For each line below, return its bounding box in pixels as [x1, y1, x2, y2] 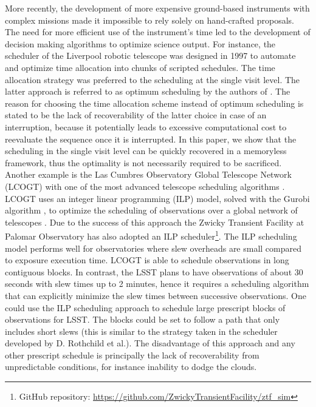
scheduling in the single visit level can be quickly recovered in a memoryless [5, 144, 287, 157]
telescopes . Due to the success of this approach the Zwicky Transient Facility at [5, 215, 304, 228]
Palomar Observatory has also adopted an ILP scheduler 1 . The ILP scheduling [5, 228, 297, 242]
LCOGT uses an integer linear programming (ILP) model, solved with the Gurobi [5, 192, 310, 204]
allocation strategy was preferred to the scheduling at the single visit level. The [5, 73, 300, 86]
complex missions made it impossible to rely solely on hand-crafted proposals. [5, 13, 294, 26]
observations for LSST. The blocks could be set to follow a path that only [5, 313, 280, 326]
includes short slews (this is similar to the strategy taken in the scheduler [5, 325, 278, 337]
